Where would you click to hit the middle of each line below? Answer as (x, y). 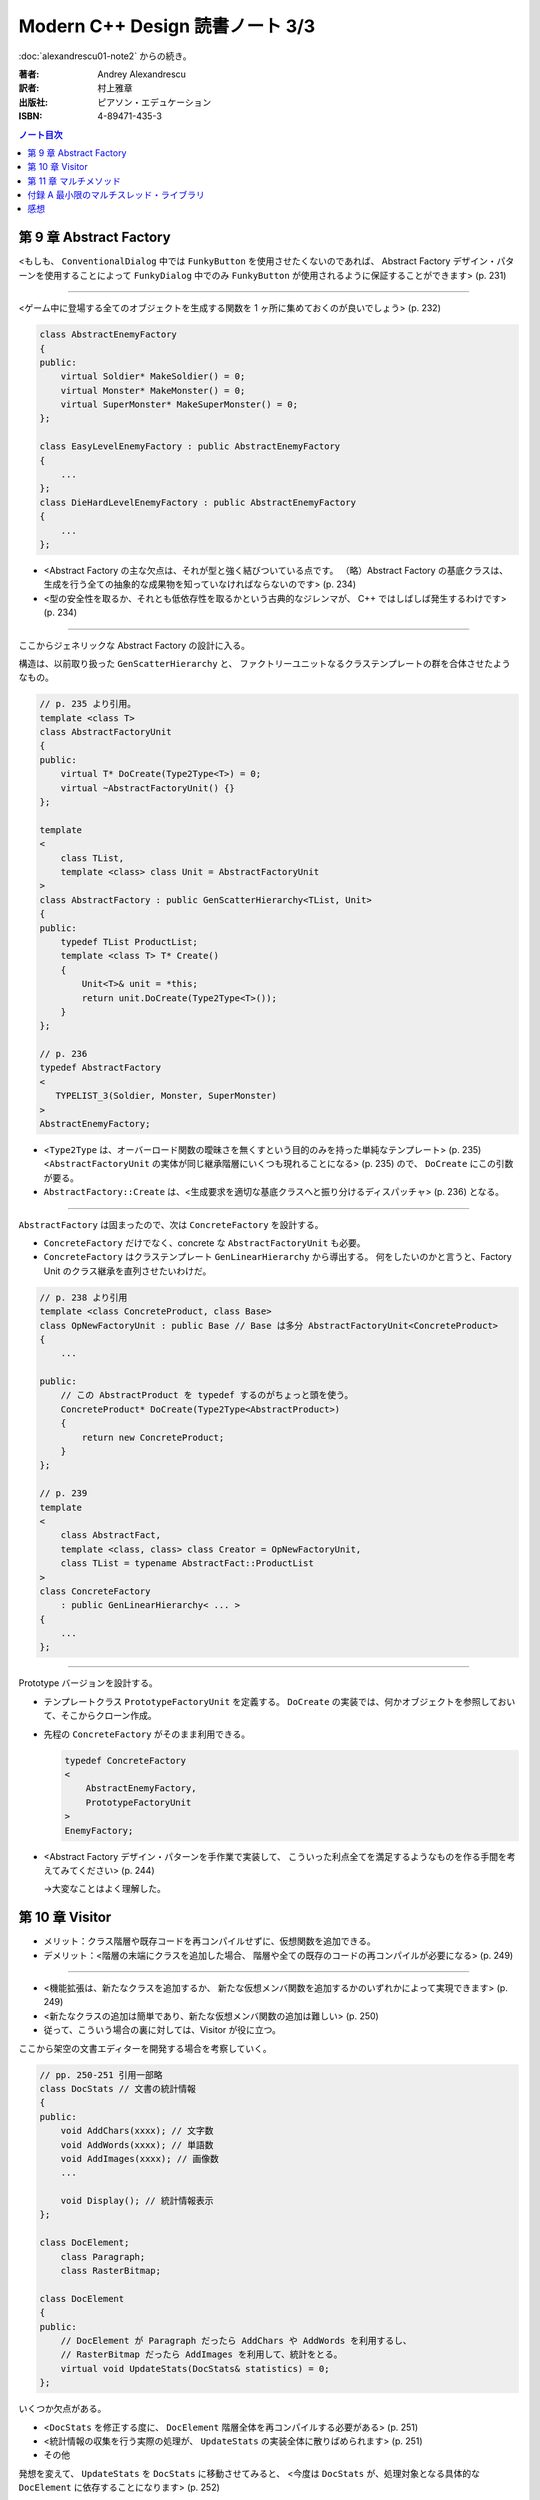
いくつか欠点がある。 (62, 2409)
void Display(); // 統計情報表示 (137, 2201)
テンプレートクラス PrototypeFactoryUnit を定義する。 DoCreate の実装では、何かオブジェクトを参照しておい (279, 1701)
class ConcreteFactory (95, 1591)
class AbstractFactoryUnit (105, 732)
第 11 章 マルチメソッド (74, 181)
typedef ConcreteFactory (125, 1760)
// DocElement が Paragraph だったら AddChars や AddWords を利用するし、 (236, 2340)
